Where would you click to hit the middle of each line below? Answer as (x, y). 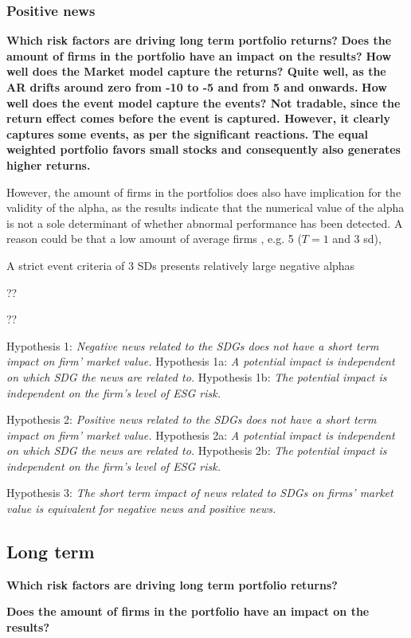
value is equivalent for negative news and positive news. (141, 509)
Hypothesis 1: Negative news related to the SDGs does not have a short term (193, 345)
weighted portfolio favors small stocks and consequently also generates (204, 149)
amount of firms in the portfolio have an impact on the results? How (199, 55)
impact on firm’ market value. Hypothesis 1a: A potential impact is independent (201, 361)
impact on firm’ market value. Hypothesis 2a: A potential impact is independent (201, 434)
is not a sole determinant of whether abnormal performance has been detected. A (205, 223)
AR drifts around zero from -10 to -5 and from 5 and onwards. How (197, 87)
